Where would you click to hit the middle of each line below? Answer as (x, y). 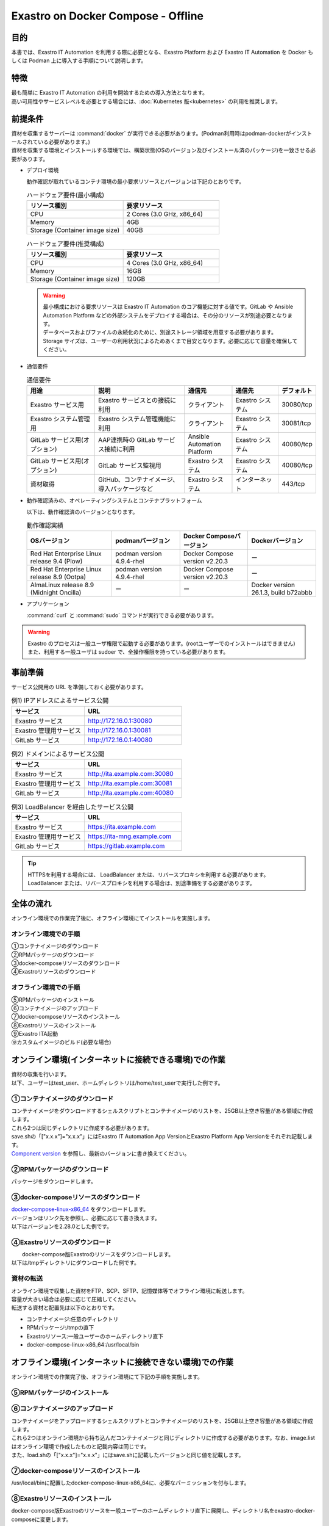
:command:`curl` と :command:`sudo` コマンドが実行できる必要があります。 (122, 615)
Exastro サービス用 (57, 405)
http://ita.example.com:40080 (131, 793)
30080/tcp (297, 405)
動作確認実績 (45, 526)
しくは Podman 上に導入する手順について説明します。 (79, 60)
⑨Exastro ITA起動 (34, 1034)
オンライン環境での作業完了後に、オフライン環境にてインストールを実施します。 (112, 918)
